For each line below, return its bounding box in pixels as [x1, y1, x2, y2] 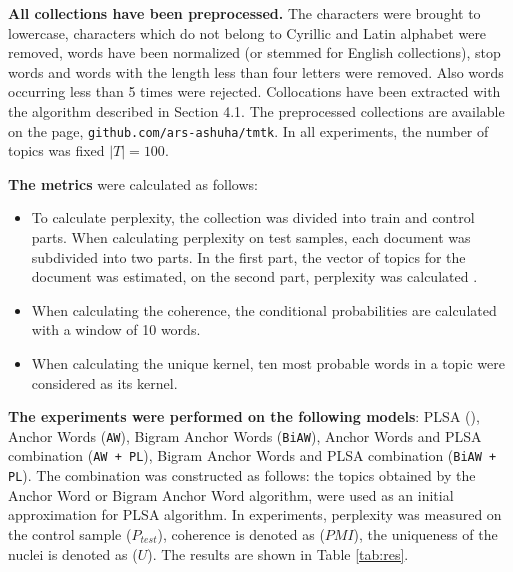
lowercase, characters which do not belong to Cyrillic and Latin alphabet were [8, 22, 487, 43]
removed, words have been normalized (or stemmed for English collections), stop [8, 42, 501, 63]
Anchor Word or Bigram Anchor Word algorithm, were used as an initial [8, 484, 454, 505]
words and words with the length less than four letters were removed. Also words [8, 61, 504, 82]
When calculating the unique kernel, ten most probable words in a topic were [31, 352, 505, 373]
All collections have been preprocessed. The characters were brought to [8, 3, 481, 23]
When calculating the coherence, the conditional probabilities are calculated [31, 299, 497, 320]
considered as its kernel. [31, 372, 178, 393]
